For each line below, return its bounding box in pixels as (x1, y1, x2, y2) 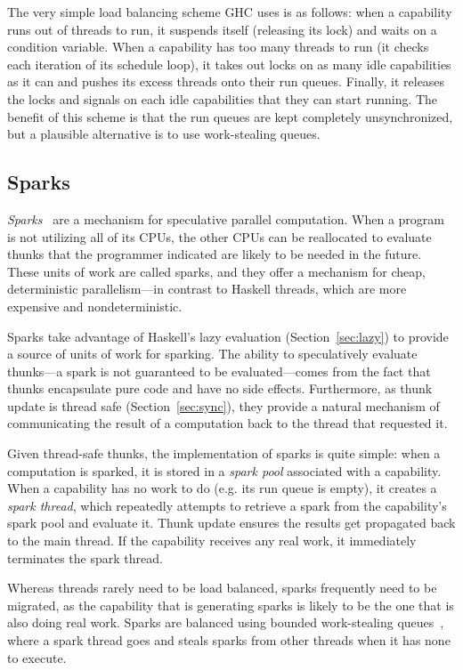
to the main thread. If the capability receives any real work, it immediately (7, 531, 417, 550)
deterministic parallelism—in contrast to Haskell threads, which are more (7, 279, 407, 298)
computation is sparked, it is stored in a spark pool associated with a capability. (7, 461, 442, 480)
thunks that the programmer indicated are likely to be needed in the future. (7, 245, 422, 263)
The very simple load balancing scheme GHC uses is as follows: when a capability (7, 3, 452, 20)
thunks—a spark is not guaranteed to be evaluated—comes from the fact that (7, 361, 431, 380)
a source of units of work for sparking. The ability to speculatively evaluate (7, 344, 418, 363)
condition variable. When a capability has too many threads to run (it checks (7, 37, 429, 56)
